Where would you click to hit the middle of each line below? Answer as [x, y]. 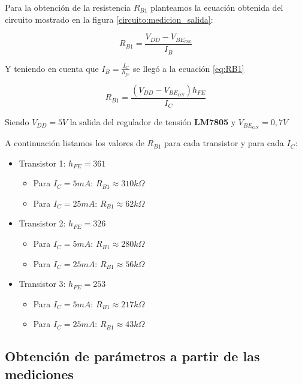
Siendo [17, 122]
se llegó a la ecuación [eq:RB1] [189, 68]
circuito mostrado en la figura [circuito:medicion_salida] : [109, 19]
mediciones [39, 374]
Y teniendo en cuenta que [52, 68]
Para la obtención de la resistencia [68, 7]
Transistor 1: [42, 163]
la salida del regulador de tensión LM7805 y [153, 122]
